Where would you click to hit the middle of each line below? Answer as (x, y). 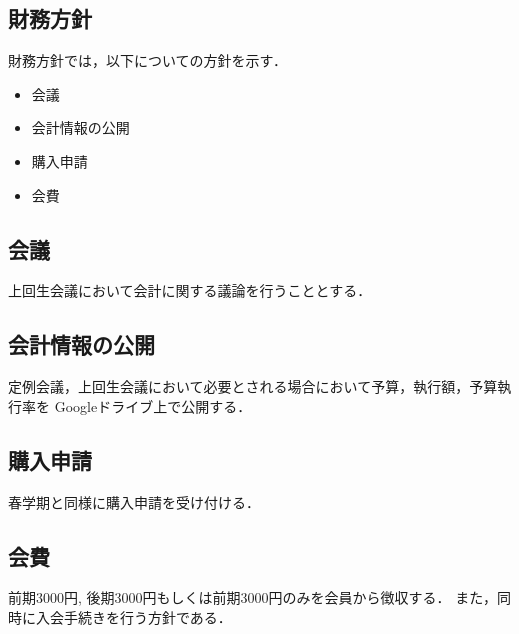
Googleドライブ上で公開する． (153, 405)
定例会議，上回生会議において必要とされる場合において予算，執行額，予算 (253, 386)
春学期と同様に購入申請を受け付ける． (134, 501)
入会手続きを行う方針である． (133, 616)
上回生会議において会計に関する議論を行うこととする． (190, 290)
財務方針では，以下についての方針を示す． (148, 60)
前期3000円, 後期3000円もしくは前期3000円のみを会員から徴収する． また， (252, 597)
